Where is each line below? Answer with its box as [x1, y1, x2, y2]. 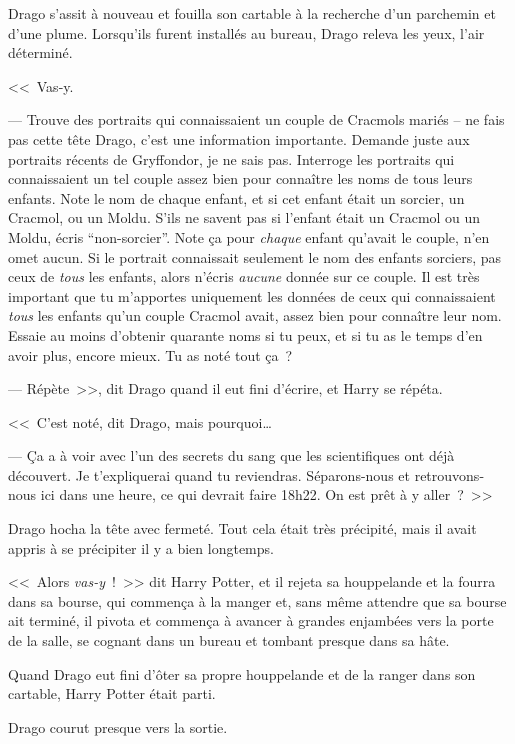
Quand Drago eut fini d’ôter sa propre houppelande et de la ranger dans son [8, 663, 476, 684]
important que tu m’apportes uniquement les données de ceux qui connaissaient [8, 285, 496, 306]
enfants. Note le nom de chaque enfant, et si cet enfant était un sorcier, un [8, 187, 465, 208]
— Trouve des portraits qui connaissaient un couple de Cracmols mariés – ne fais [8, 109, 505, 130]
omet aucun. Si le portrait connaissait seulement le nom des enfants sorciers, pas [8, 246, 502, 267]
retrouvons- [414, 464, 485, 485]
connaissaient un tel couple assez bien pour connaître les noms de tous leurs [8, 168, 473, 189]
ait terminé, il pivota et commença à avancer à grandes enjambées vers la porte [8, 610, 494, 631]
